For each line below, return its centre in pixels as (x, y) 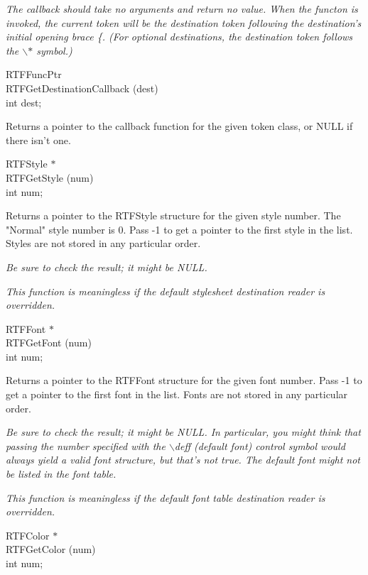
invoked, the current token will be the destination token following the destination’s (184, 22)
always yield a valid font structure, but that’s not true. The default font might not (183, 460)
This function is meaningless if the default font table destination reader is (166, 497)
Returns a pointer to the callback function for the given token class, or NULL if (179, 126)
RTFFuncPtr (34, 74)
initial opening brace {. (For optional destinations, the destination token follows (179, 37)
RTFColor (28, 535)
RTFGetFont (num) (49, 343)
